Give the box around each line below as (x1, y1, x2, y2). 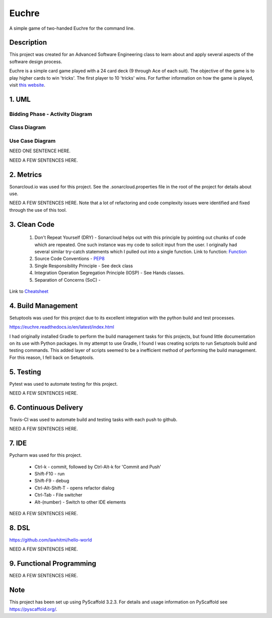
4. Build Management (9, 301, 78, 310)
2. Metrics (9, 170, 42, 179)
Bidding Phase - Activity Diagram (9, 110, 93, 117)
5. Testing (9, 367, 41, 376)
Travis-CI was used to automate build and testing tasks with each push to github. (9, 416, 178, 422)
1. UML (9, 95, 31, 103)
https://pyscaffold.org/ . (9, 606, 57, 612)
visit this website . (9, 82, 45, 88)
